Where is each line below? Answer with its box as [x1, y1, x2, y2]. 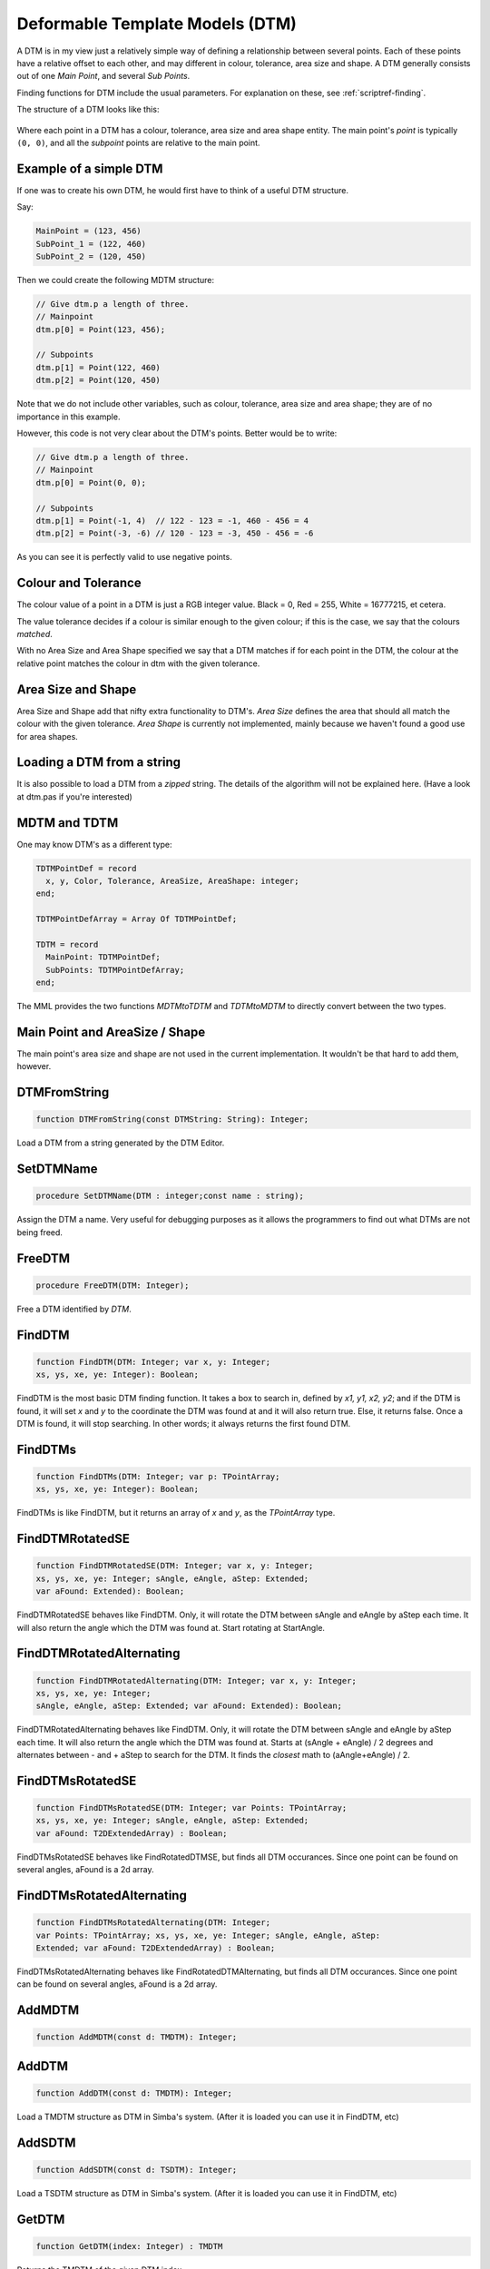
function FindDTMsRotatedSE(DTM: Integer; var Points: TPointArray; [35, 1802, 348, 1813]
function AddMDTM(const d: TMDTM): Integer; [35, 2032, 238, 2042]
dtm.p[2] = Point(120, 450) [35, 375, 161, 386]
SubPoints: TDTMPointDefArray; [45, 965, 185, 975]
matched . [16, 629, 54, 640]
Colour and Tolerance [16, 575, 142, 591]
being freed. [16, 1226, 64, 1238]
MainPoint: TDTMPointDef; [45, 952, 161, 962]
